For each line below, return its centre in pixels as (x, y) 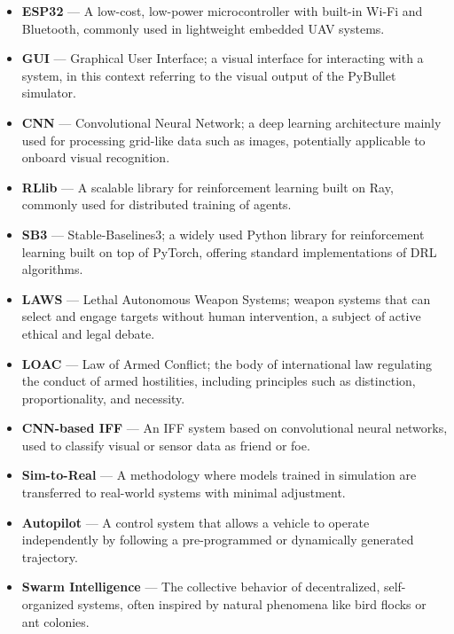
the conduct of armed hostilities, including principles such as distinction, (219, 381)
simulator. (49, 93)
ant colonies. (55, 621)
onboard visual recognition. (96, 157)
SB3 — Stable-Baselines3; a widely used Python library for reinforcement (223, 234)
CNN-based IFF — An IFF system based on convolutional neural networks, (235, 428)
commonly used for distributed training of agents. (157, 204)
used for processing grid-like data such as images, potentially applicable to (223, 140)
